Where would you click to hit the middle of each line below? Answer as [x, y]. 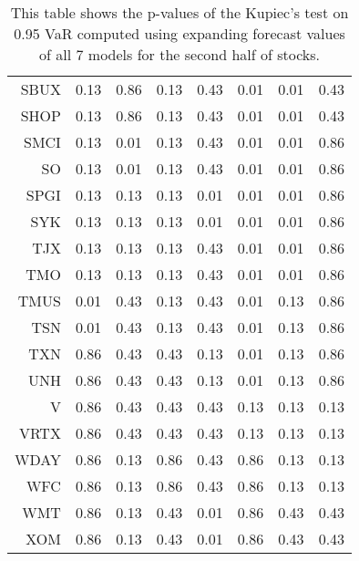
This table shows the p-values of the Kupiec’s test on [179, 12]
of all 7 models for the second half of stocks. [179, 54]
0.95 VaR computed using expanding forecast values [179, 33]
